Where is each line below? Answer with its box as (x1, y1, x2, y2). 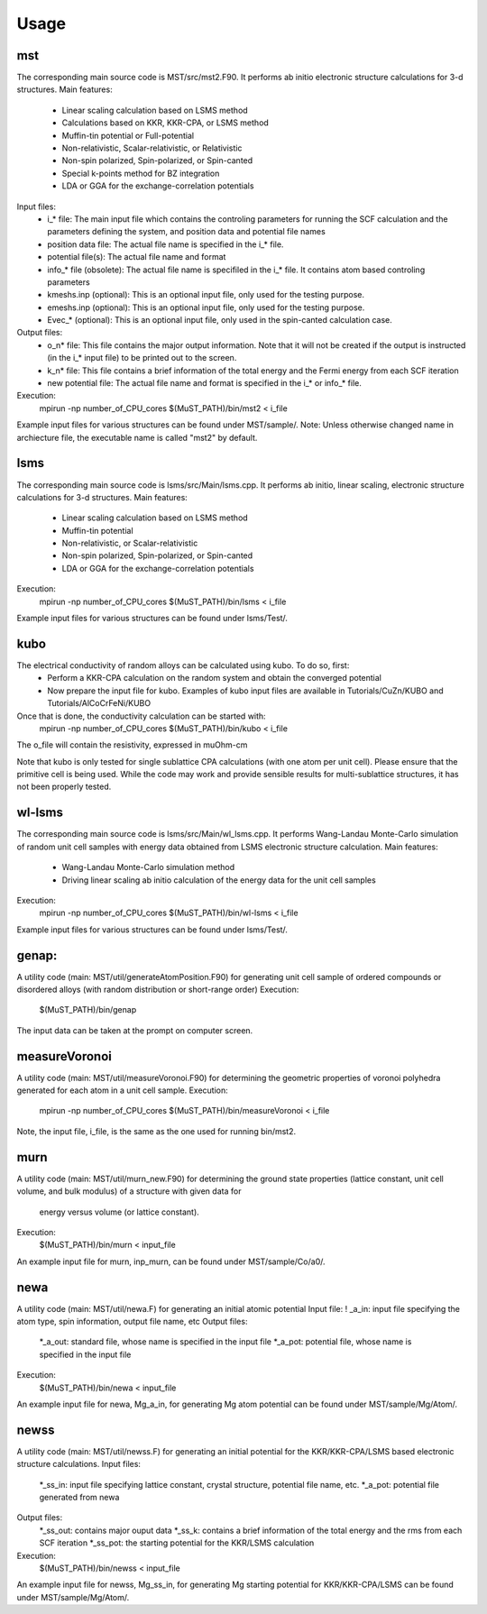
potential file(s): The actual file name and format (47, 252, 226, 262)
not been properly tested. (16, 781, 112, 793)
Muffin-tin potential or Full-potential (61, 130, 194, 141)
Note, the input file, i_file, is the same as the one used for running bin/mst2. (16, 1125, 297, 1136)
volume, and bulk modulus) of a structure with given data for (16, 1186, 242, 1197)
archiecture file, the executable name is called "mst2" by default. (16, 432, 258, 443)
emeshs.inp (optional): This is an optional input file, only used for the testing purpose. (47, 302, 365, 313)
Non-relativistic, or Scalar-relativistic (61, 537, 198, 549)
